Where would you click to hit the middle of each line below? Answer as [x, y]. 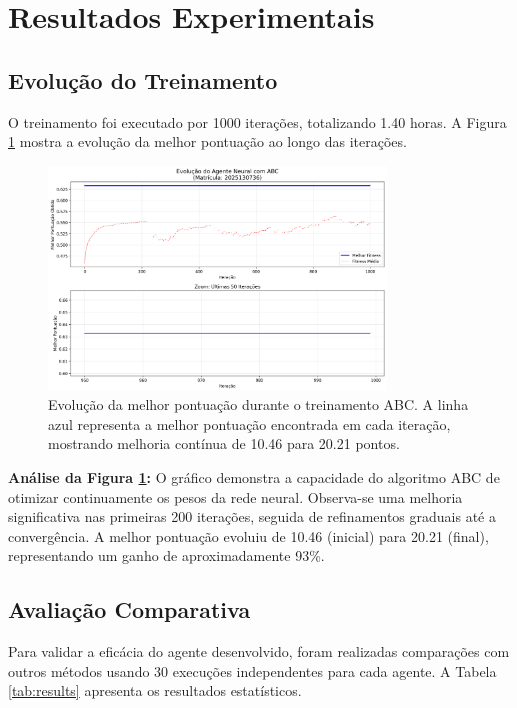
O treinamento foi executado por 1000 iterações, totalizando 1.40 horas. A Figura [257, 121]
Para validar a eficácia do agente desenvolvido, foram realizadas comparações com [259, 651]
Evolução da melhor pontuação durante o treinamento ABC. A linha [258, 404]
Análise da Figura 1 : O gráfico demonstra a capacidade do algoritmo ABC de [254, 477]
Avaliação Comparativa [129, 609]
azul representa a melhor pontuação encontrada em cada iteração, [249, 423]
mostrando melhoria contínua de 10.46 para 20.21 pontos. [224, 443]
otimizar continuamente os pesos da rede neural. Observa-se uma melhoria [235, 496]
